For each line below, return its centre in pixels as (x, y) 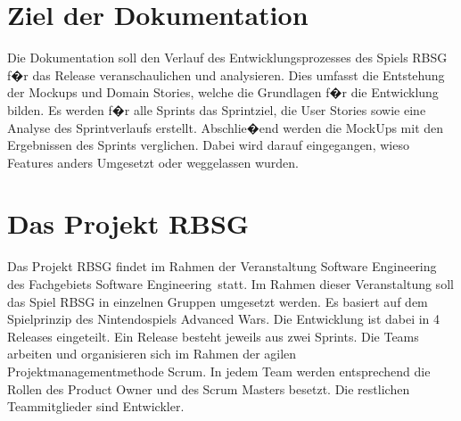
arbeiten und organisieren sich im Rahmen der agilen (152, 354)
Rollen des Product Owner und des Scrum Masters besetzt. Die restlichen (209, 388)
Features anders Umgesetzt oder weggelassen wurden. (153, 162)
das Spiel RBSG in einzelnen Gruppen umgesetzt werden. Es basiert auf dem (218, 301)
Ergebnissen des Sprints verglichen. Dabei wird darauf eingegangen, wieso (208, 145)
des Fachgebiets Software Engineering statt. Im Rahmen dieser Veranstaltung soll (230, 284)
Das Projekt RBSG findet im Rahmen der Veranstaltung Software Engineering (222, 266)
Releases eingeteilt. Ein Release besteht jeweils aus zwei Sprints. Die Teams (213, 336)
